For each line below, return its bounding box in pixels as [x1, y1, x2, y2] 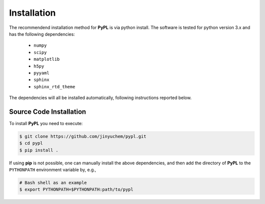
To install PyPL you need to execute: [9, 120, 83, 126]
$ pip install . [19, 147, 59, 153]
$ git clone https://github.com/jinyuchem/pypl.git [19, 133, 147, 139]
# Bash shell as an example [19, 180, 87, 186]
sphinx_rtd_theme [33, 84, 76, 89]
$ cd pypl [19, 140, 43, 146]
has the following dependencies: [9, 31, 75, 37]
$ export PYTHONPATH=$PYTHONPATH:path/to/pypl [19, 187, 133, 192]
